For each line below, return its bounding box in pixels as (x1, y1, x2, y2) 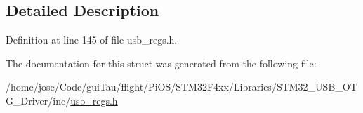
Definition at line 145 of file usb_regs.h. (6, 32, 178, 47)
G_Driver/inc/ (6, 93, 71, 107)
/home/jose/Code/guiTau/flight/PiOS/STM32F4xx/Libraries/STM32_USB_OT (6, 79, 357, 94)
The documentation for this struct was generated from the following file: (6, 55, 317, 70)
